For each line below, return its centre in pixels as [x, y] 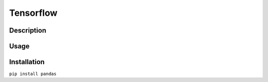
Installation [27, 62]
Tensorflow [33, 13]
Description [28, 30]
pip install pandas [33, 74]
